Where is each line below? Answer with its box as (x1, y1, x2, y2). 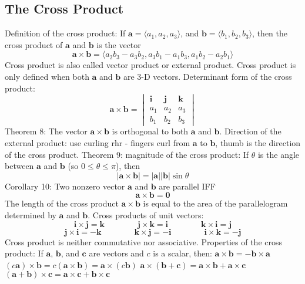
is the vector (96, 38, 141, 50)
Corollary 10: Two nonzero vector (5, 180, 125, 192)
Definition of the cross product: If (5, 27, 126, 39)
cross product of (5, 38, 63, 50)
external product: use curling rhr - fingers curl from (5, 136, 190, 148)
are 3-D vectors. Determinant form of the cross (123, 70, 292, 82)
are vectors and (89, 247, 144, 259)
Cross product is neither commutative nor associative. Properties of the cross (5, 235, 282, 248)
